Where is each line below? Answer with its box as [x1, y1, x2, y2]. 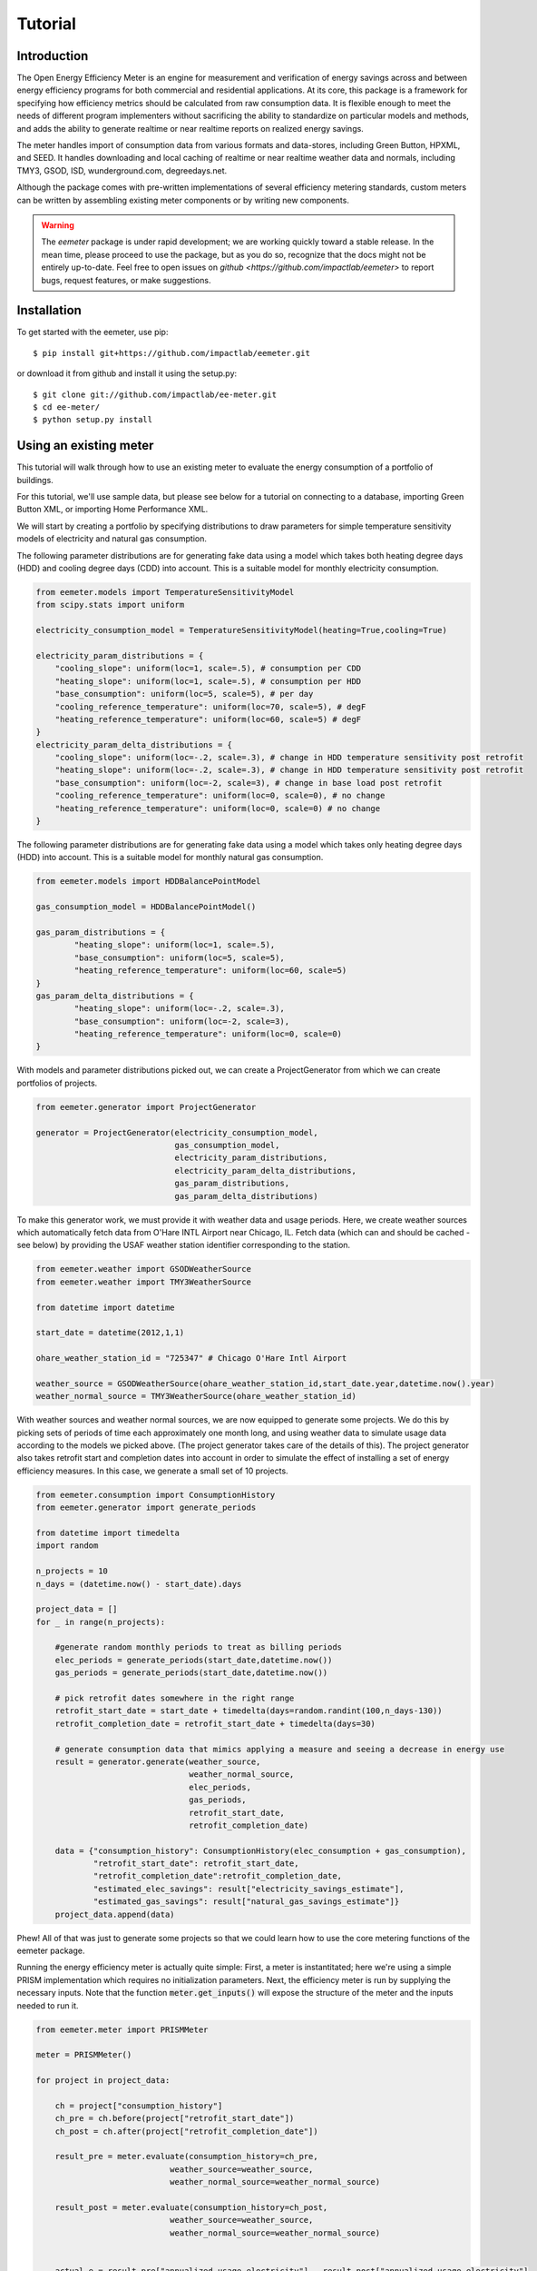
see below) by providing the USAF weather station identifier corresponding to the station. [16, 1240, 351, 1251]
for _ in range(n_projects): [35, 1617, 166, 1627]
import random [35, 1541, 99, 1551]
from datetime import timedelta [35, 1527, 181, 1538]
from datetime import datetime [35, 1302, 176, 1313]
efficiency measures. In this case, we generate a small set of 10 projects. [16, 1465, 289, 1476]
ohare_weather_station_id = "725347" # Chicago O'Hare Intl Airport [35, 1354, 347, 1364]
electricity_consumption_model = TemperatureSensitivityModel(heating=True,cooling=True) [35, 625, 448, 636]
